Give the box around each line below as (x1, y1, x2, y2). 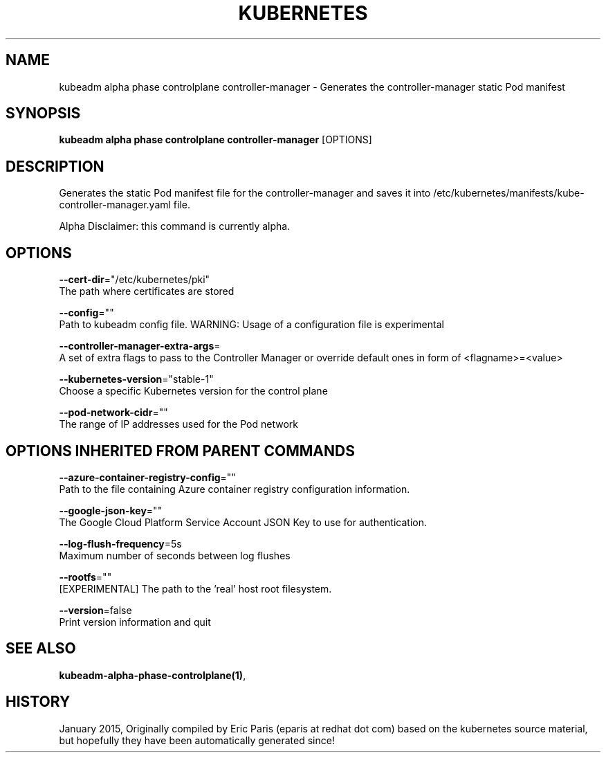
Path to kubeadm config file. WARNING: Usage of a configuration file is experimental (59, 318, 444, 331)
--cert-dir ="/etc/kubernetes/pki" (59, 273, 210, 286)
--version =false (59, 604, 132, 616)
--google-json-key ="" (59, 504, 163, 516)
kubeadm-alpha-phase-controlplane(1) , (59, 669, 246, 681)
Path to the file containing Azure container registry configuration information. (59, 482, 410, 495)
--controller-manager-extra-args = (59, 340, 221, 352)
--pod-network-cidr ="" (59, 406, 168, 419)
